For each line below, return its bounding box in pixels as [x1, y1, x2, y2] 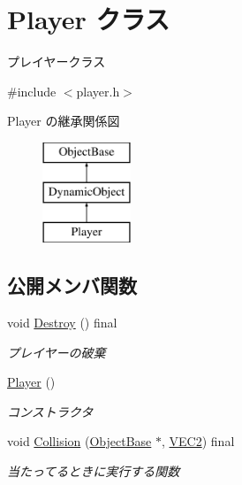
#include [7, 81, 57, 100]
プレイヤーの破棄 [7, 343, 106, 361]
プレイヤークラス [7, 52, 106, 71]
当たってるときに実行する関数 [7, 462, 180, 481]
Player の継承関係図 [7, 112, 120, 130]
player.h [76, 81, 120, 100]
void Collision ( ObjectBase [7, 432, 152, 450]
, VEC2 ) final [161, 432, 235, 450]
